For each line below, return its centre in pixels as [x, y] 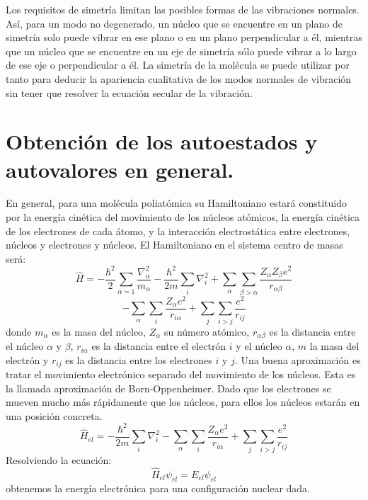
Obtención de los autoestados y [162, 141]
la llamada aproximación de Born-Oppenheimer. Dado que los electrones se [168, 388]
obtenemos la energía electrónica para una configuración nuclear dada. [158, 488]
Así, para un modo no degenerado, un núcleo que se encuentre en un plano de [174, 23]
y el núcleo [259, 346]
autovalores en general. [120, 169]
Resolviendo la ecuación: [59, 459]
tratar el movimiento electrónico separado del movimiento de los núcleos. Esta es [181, 374]
